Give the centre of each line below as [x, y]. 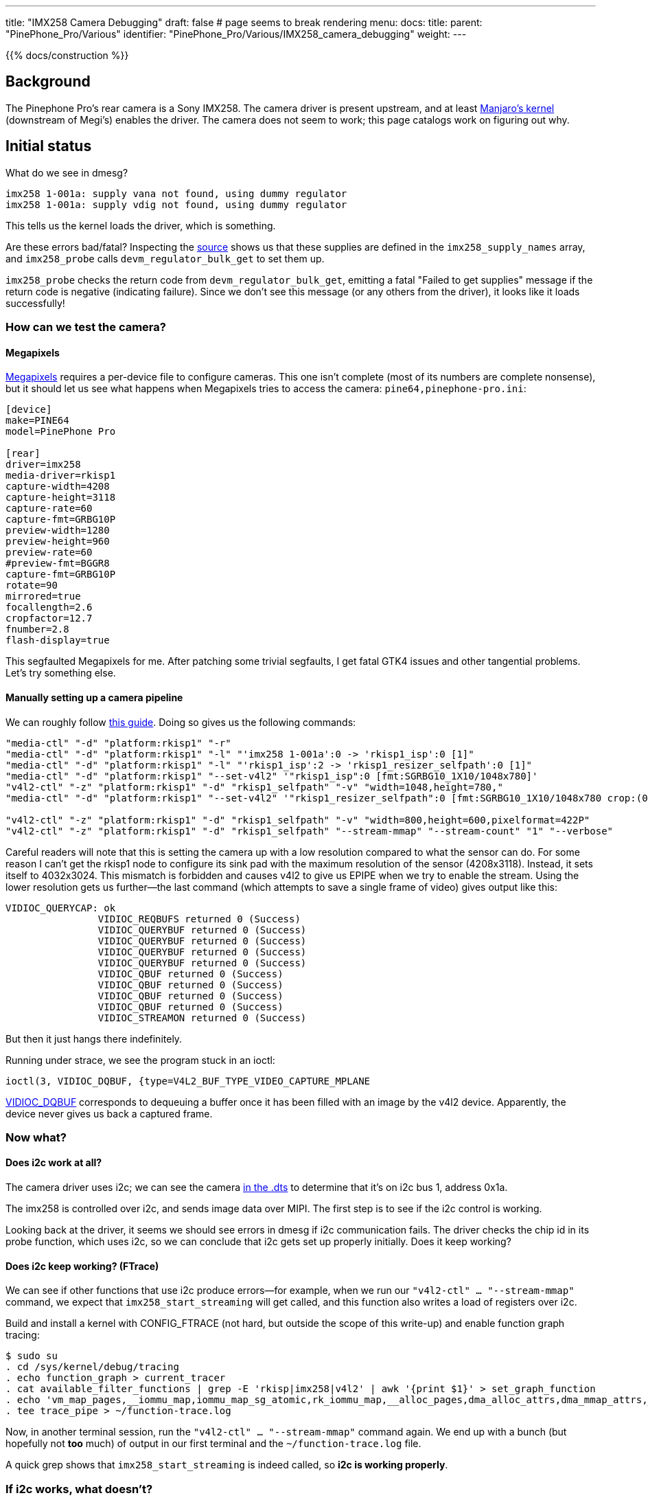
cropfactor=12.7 [49, 618]
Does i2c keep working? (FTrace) [82, 1266]
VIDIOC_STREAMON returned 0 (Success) [202, 1018]
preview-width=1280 [58, 531]
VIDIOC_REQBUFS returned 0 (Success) [199, 919]
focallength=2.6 [49, 607]
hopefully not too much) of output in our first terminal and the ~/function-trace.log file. [213, 1444]
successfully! [35, 303]
